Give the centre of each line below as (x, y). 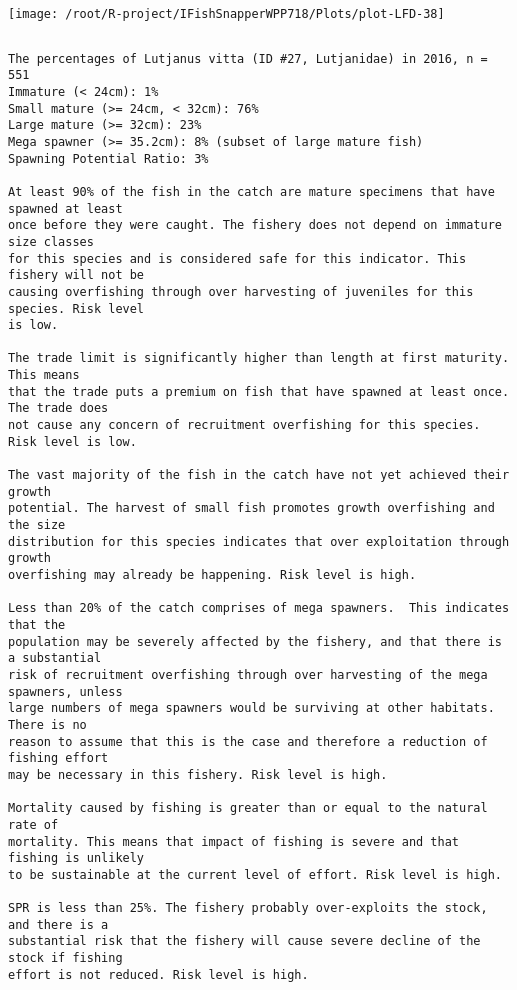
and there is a (58, 924)
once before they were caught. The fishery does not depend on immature (255, 225)
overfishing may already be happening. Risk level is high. (212, 575)
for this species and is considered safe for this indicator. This (237, 258)
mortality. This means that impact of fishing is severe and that (234, 841)
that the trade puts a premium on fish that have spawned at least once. (259, 391)
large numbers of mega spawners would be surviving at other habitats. (251, 708)
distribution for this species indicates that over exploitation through (259, 541)
